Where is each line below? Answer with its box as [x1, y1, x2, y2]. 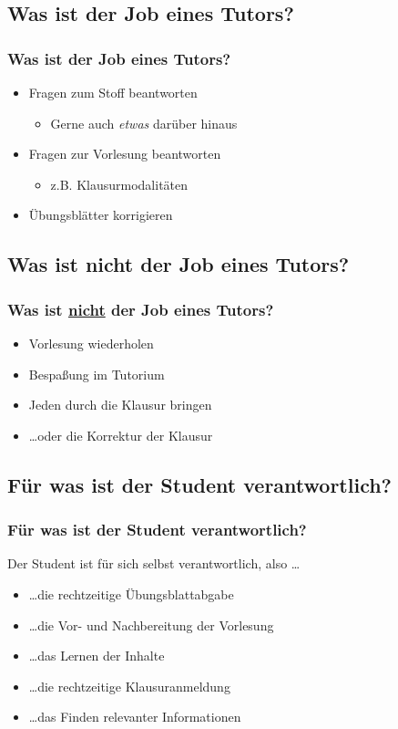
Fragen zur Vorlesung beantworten [28, 144, 221, 163]
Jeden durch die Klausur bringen [28, 395, 212, 414]
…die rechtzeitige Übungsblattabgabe [28, 584, 234, 603]
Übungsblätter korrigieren [28, 205, 173, 224]
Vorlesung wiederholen [28, 333, 154, 352]
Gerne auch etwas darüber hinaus [50, 113, 238, 132]
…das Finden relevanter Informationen [28, 707, 241, 726]
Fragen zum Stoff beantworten [28, 83, 198, 101]
